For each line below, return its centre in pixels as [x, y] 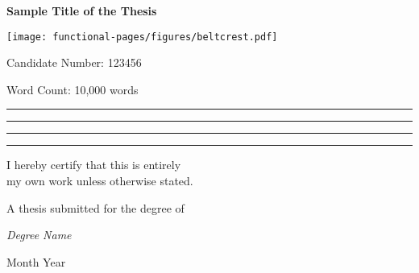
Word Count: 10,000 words [73, 89]
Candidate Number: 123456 [74, 62]
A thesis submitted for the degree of [95, 207]
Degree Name [39, 235]
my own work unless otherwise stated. [100, 181]
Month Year [36, 261]
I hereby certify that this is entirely [94, 165]
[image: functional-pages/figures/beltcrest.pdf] [142, 37]
